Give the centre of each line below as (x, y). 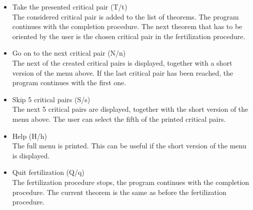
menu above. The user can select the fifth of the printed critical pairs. (119, 119)
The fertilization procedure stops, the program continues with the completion (131, 182)
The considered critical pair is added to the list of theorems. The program (125, 16)
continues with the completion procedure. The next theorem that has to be (127, 26)
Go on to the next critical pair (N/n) (69, 53)
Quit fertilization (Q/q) (48, 172)
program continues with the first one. (69, 82)
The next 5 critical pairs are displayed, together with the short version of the (130, 109)
